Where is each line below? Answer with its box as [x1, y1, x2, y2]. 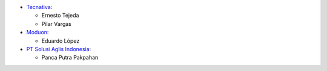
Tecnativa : [26, 4, 53, 10]
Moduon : [26, 29, 49, 36]
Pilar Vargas [41, 20, 72, 27]
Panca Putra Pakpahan [41, 54, 99, 61]
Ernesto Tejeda [41, 12, 79, 19]
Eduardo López [41, 37, 80, 45]
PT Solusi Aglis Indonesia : [26, 45, 91, 52]
